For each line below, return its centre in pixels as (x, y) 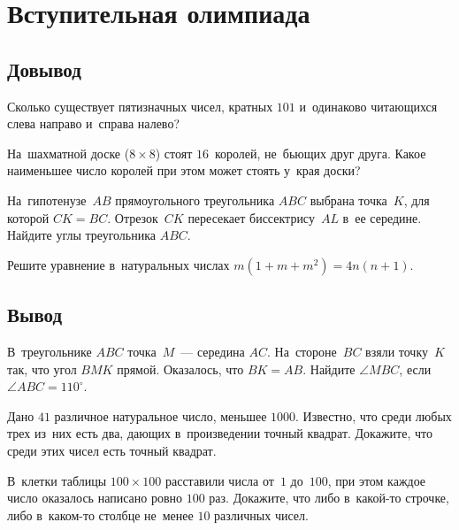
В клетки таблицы (57, 480)
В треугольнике (50, 351)
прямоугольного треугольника (195, 200)
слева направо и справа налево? (93, 123)
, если (415, 369)
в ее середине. (382, 217)
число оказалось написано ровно (95, 498)
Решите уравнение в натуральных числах (119, 264)
